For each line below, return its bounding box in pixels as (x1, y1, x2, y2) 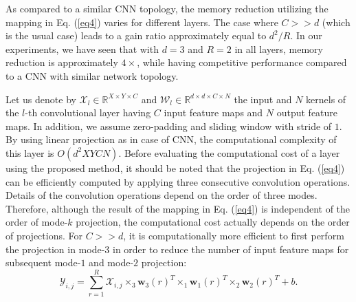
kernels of (306, 91, 346, 106)
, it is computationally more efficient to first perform (123, 228, 344, 242)
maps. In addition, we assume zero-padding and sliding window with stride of (5, 118, 332, 133)
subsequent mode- (5, 255, 81, 270)
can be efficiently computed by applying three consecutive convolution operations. (5, 174, 351, 188)
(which (322, 14, 351, 29)
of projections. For (5, 228, 82, 242)
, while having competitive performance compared (137, 55, 347, 69)
